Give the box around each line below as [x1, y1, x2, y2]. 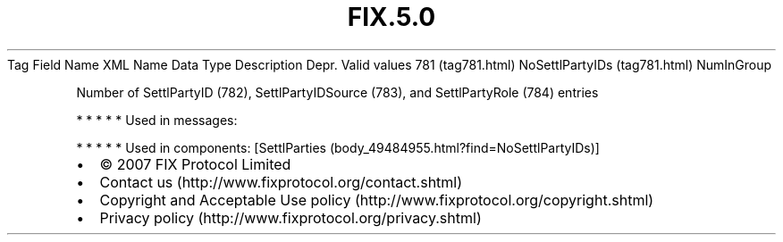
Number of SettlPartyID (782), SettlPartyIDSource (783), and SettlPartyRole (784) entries [76, 84, 599, 100]
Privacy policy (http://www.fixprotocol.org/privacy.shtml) [99, 208, 482, 227]
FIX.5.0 [347, 2, 436, 32]
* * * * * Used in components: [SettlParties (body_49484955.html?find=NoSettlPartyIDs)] [76, 139, 600, 155]
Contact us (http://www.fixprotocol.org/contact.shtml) [99, 172, 463, 191]
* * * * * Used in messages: [76, 112, 238, 128]
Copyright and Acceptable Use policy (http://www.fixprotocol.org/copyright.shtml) [99, 190, 654, 209]
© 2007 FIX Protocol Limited [99, 154, 291, 173]
